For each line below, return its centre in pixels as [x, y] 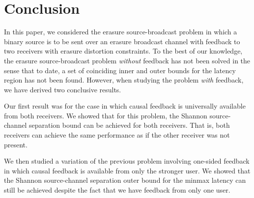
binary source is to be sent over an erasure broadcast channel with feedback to [122, 41]
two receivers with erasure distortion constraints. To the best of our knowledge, [123, 51]
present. [16, 144]
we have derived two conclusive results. [63, 89]
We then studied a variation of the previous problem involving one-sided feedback [127, 161]
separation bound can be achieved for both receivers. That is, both [129, 125]
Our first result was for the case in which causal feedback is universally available [125, 106]
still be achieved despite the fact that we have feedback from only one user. [117, 190]
